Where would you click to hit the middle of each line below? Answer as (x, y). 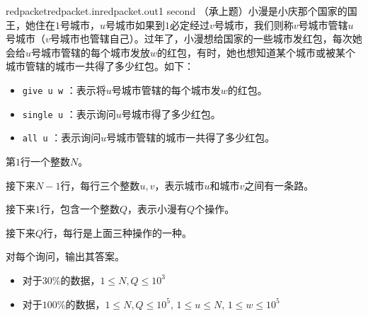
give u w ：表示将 (64, 89)
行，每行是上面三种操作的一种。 (118, 232)
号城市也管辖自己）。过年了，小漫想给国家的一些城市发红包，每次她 (206, 39)
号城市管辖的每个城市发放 (91, 52)
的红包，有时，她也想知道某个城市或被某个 (257, 52)
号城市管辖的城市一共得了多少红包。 (191, 137)
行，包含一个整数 (80, 209)
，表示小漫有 (157, 209)
